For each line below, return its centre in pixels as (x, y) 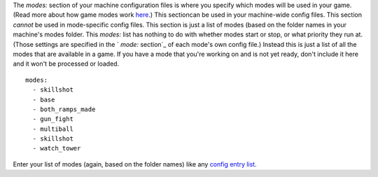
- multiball (53, 129)
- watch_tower (57, 148)
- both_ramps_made (64, 109)
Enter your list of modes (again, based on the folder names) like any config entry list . (135, 164)
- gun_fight (53, 119)
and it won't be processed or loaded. (66, 64)
